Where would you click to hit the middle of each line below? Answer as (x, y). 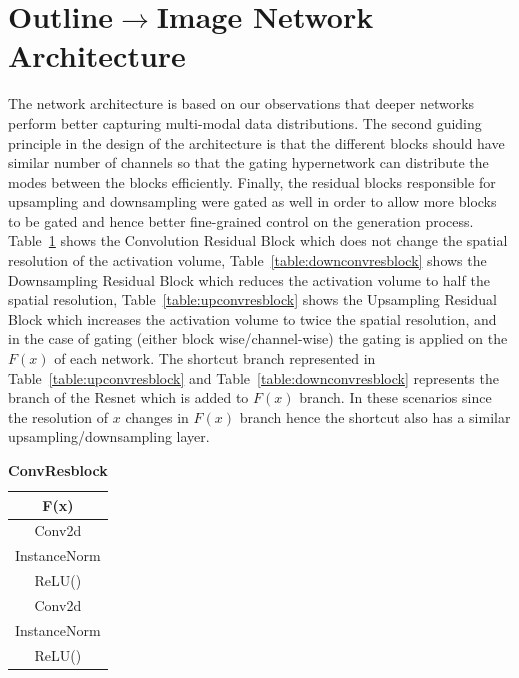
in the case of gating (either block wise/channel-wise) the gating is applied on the (258, 338)
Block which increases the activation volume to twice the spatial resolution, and (252, 318)
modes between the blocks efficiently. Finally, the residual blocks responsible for (252, 181)
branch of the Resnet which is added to (128, 397)
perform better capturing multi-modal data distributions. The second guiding (245, 122)
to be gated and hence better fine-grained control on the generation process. (241, 220)
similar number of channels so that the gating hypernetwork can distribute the (248, 162)
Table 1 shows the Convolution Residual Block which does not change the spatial (258, 240)
